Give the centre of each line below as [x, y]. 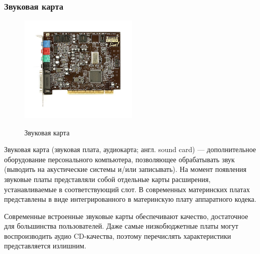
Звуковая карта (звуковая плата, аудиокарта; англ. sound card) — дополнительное [130, 149]
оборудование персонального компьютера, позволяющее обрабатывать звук [120, 159]
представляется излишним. [45, 246]
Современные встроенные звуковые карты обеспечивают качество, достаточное [126, 216]
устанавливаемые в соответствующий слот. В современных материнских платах [127, 189]
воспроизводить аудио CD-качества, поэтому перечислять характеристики [118, 235]
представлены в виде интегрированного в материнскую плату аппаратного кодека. [130, 199]
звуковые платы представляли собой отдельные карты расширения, [107, 179]
